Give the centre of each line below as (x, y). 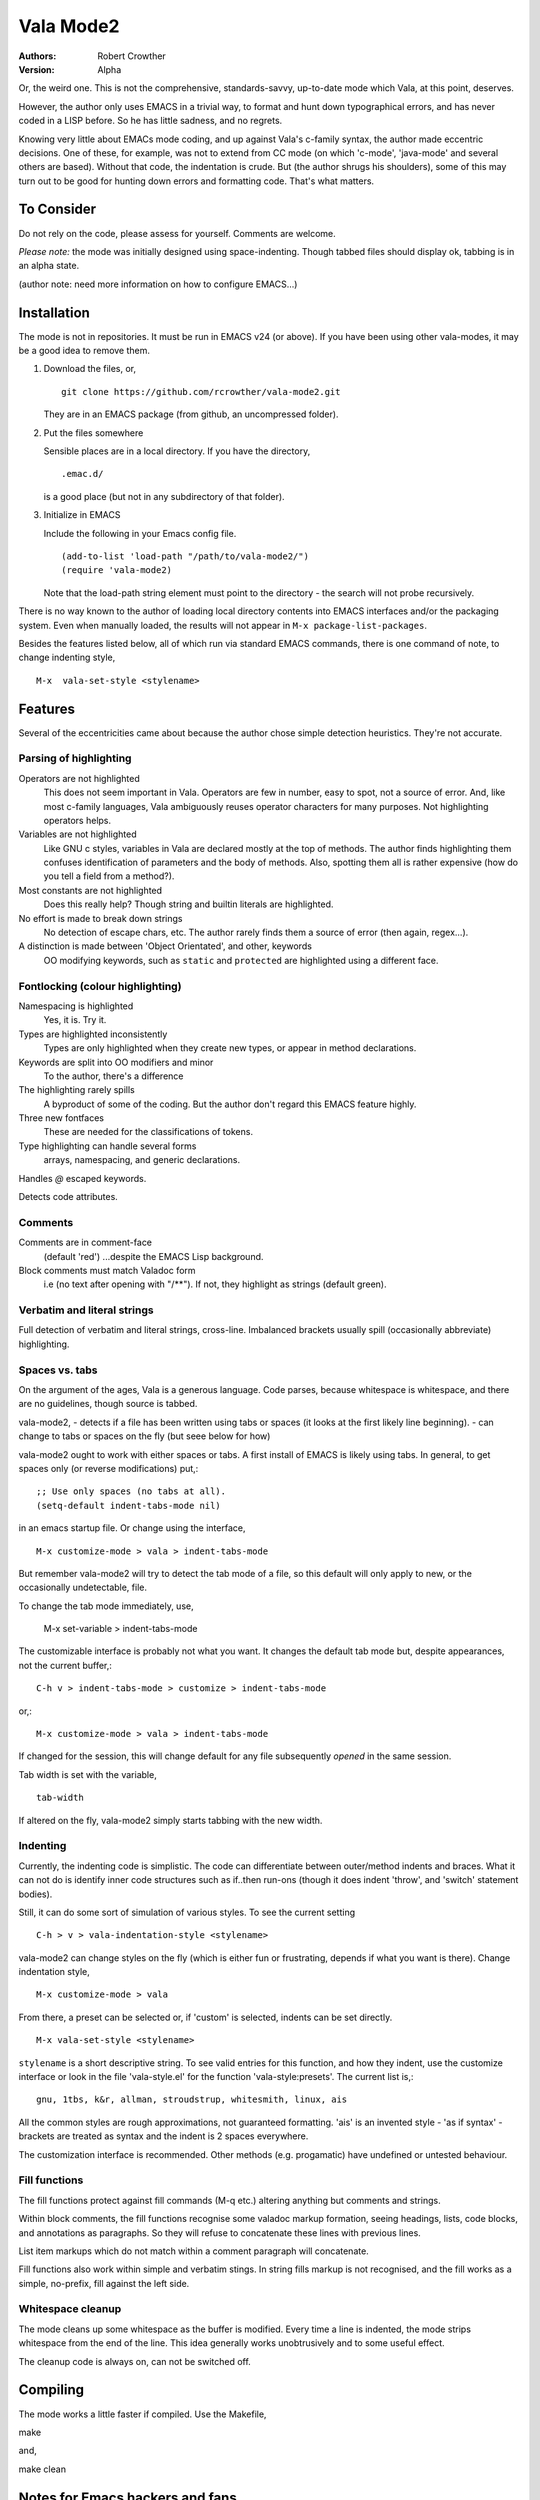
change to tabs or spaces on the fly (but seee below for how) (144, 1436)
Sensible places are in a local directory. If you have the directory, (177, 451)
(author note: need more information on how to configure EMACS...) (158, 284)
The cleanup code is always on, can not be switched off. (135, 2361)
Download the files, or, (90, 369)
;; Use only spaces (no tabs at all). (131, 1491)
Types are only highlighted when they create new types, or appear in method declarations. (230, 1048)
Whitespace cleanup (70, 2309)
